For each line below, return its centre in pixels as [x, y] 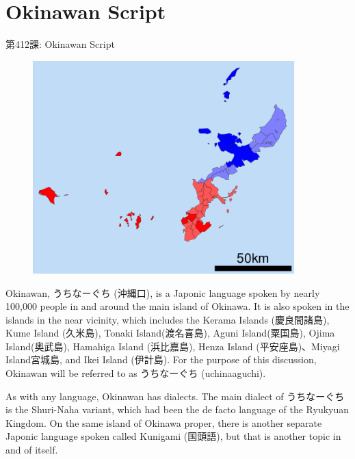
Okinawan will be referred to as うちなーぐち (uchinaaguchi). [136, 373]
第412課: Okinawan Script [60, 44]
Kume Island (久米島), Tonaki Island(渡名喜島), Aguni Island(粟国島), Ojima [170, 333]
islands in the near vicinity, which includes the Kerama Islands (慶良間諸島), [168, 319]
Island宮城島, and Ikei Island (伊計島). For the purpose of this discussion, [161, 359]
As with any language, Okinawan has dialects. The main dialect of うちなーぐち [175, 396]
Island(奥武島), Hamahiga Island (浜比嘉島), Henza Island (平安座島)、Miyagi [173, 346]
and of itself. [32, 450]
